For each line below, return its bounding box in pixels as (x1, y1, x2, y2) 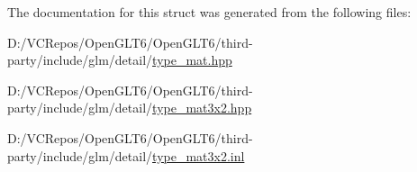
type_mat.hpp (152, 50, 232, 69)
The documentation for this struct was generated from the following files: (7, 3, 412, 21)
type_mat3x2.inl (152, 146, 245, 165)
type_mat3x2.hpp (152, 98, 252, 117)
